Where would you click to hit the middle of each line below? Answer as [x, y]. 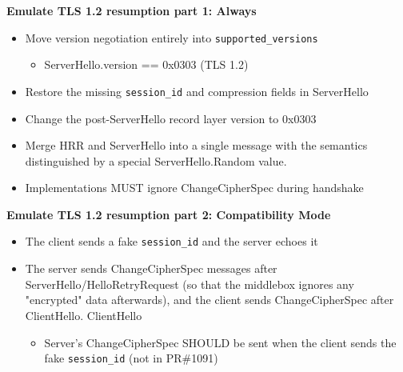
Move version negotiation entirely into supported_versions [172, 37]
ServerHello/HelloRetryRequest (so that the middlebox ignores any [190, 284]
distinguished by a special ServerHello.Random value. [156, 160]
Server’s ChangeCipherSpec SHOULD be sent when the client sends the [220, 342]
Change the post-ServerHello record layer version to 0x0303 [171, 118]
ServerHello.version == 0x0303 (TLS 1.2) [146, 64]
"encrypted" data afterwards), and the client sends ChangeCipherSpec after [209, 300]
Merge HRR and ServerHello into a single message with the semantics [196, 145]
